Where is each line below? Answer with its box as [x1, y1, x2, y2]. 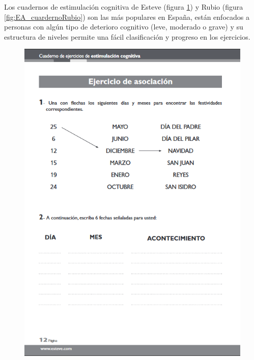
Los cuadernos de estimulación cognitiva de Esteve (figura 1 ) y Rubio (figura [4, 2, 243, 12]
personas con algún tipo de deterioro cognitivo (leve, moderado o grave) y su [4, 21, 243, 32]
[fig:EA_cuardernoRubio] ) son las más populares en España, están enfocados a [4, 11, 249, 22]
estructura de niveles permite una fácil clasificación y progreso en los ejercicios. [4, 31, 250, 42]
